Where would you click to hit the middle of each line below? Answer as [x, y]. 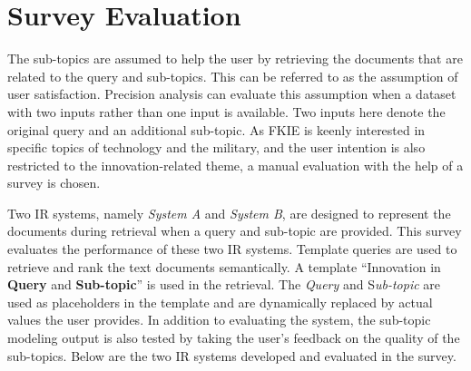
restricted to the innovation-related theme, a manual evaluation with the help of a [235, 165]
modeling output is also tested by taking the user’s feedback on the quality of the [234, 338]
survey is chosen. [54, 183]
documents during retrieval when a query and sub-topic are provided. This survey [235, 231]
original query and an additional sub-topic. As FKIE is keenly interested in [216, 129]
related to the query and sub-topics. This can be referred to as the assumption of [233, 76]
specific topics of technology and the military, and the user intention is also [216, 147]
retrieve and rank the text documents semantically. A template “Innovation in [224, 266]
